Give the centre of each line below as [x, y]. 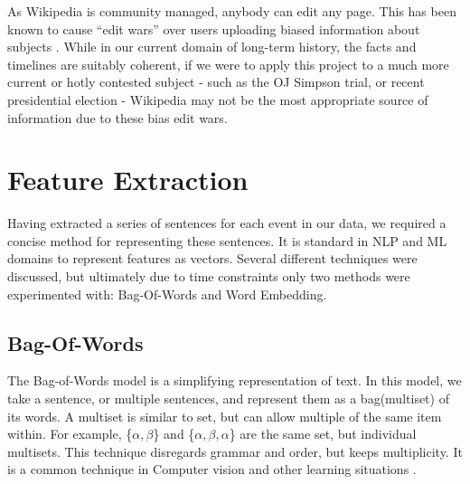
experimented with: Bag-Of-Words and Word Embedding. [167, 294]
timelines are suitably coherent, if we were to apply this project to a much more [228, 64]
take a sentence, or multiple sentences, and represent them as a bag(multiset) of [228, 399]
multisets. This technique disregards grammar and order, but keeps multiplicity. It [235, 451]
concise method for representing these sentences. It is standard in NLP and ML [227, 240]
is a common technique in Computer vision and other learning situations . [212, 469]
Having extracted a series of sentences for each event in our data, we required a [227, 223]
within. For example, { [70, 434]
